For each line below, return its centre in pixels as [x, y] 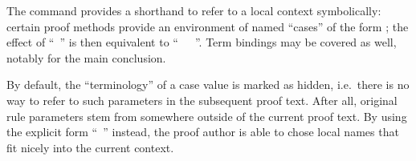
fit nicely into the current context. [90, 147]
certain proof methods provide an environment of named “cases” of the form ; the [208, 26]
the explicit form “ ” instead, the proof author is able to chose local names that [203, 132]
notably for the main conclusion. [86, 57]
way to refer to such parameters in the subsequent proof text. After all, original [202, 100]
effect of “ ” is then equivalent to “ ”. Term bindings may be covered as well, [202, 42]
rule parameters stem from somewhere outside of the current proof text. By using [207, 116]
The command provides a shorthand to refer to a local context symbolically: [194, 10]
